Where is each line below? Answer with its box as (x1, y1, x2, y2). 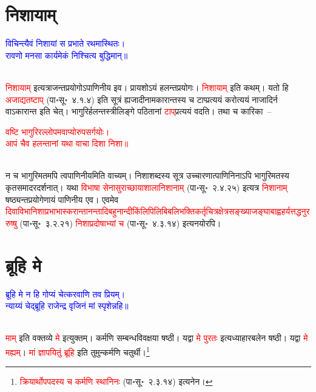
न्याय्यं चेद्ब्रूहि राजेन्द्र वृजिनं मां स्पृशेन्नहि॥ (5, 299, 129, 312)
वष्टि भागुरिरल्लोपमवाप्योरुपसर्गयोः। (5, 125, 110, 138)
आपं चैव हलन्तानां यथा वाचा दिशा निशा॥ (5, 137, 129, 150)
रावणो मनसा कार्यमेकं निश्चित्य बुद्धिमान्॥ (5, 48, 128, 61)
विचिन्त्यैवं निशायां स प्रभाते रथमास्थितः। (5, 37, 126, 50)
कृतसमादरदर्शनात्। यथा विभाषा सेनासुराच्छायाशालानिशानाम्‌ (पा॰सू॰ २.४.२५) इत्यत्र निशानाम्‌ (5, 181, 287, 194)
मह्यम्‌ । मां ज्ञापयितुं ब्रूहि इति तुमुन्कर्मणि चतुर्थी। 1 (5, 344, 150, 358)
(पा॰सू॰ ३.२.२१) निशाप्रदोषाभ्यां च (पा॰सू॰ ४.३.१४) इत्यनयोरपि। (19, 216, 221, 229)
